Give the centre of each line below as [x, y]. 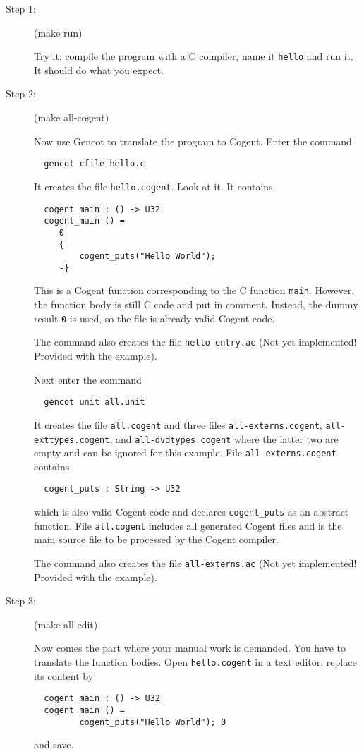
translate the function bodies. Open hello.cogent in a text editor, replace [195, 662]
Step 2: [21, 93]
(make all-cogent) [72, 117]
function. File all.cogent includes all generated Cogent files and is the [188, 525]
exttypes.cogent [72, 440]
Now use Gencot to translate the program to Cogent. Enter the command [193, 141]
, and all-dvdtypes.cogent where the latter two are [224, 438]
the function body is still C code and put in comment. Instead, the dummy [196, 304]
